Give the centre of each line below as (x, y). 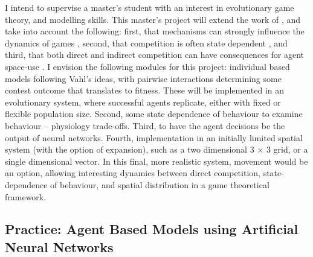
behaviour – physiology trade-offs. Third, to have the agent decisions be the (145, 125)
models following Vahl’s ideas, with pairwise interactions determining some (143, 78)
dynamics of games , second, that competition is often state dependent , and (146, 43)
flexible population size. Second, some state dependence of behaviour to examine (154, 114)
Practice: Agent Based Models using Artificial (152, 229)
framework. (26, 196)
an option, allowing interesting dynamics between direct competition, (133, 173)
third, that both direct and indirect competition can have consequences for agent (154, 55)
